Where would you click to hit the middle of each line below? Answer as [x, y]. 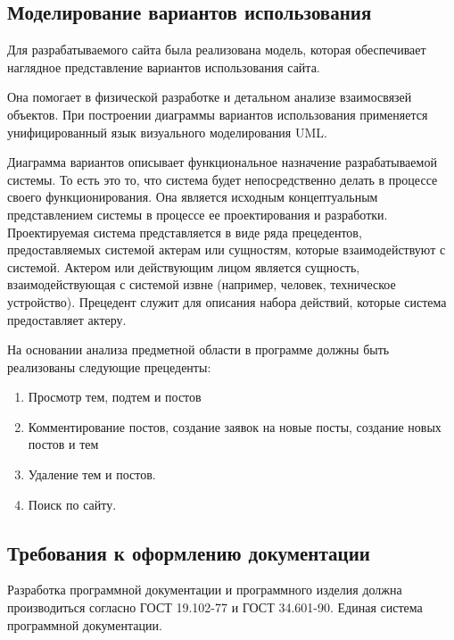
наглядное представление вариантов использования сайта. [164, 66]
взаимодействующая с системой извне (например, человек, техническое [202, 284]
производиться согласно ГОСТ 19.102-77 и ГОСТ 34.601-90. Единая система [215, 607]
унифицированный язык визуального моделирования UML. [167, 132]
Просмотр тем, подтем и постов [115, 397]
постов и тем [63, 444]
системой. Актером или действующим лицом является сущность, [184, 266]
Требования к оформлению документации [189, 552]
